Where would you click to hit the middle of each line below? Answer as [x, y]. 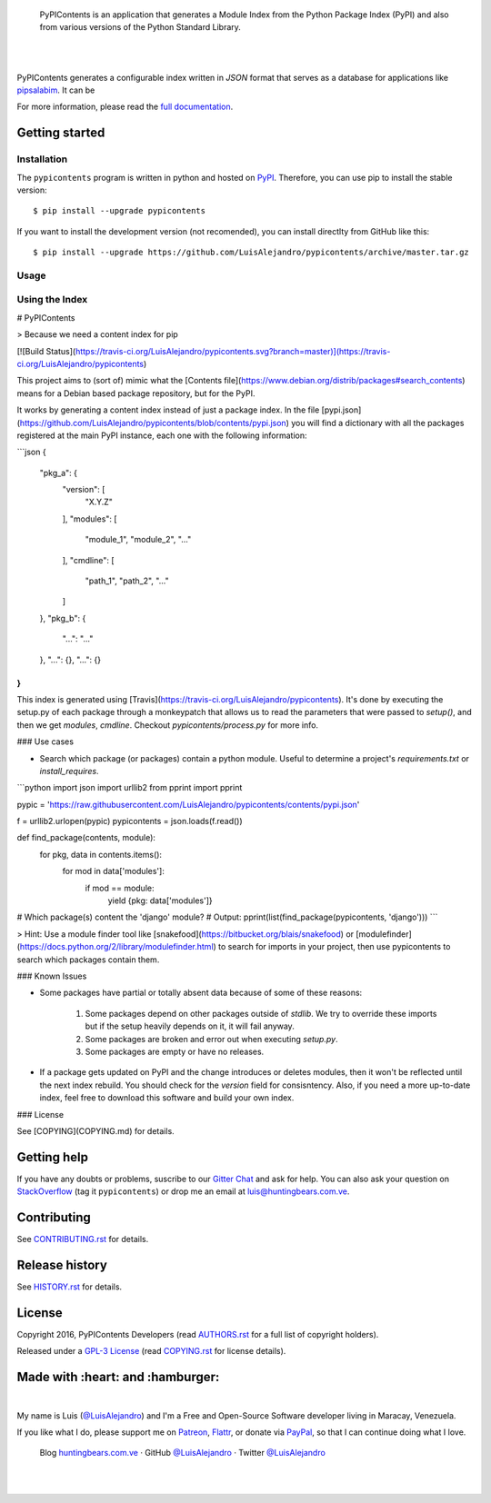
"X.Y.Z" [99, 502]
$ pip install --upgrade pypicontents [120, 211]
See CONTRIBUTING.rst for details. [83, 1239]
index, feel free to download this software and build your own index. [167, 1098]
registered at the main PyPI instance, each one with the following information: [162, 435]
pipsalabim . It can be [56, 90]
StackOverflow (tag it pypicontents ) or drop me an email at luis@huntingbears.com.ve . [183, 1191]
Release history [62, 1264]
